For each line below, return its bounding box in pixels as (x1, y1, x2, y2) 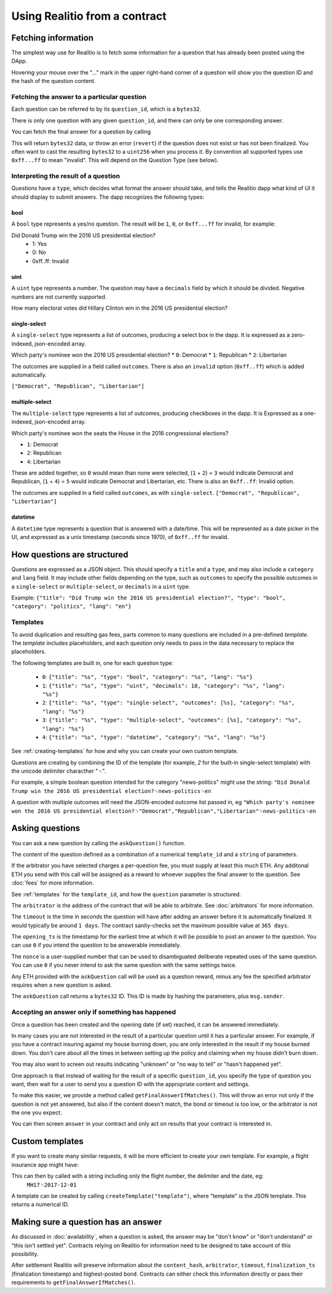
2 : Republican (26, 449, 61, 457)
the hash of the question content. (11, 77, 96, 85)
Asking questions (11, 823, 81, 834)
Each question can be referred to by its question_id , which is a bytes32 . (11, 105, 202, 113)
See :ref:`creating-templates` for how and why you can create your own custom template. (11, 748, 239, 755)
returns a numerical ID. (11, 1201, 69, 1208)
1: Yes (32, 240, 47, 248)
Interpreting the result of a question (11, 172, 120, 181)
